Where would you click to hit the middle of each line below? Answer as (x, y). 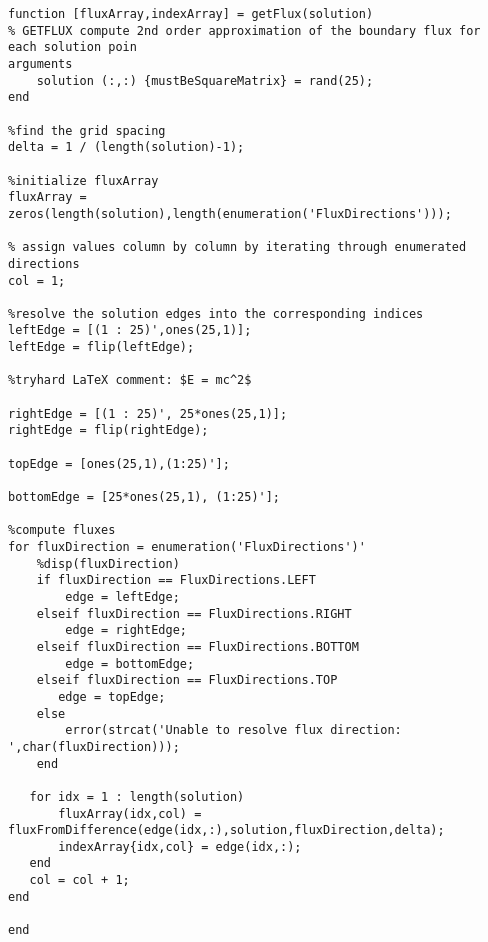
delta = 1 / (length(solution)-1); (126, 147)
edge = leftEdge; (122, 596)
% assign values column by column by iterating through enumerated (237, 247)
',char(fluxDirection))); (94, 746)
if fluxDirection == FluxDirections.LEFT (176, 580)
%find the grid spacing (87, 130)
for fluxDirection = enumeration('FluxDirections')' (187, 547)
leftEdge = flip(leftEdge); (101, 347)
